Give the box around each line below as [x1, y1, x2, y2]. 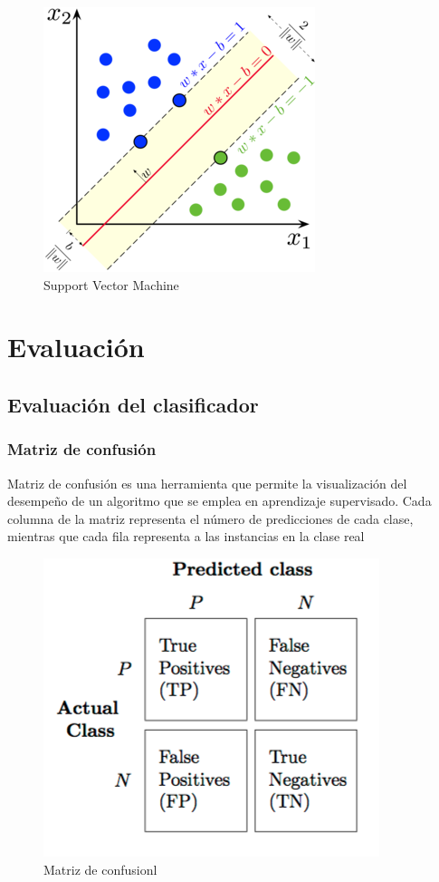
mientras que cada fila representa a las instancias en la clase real [7, 527, 365, 546]
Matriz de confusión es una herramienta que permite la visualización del [7, 473, 407, 492]
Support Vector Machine [43, 275, 179, 294]
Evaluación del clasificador [7, 390, 259, 418]
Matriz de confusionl [43, 859, 157, 878]
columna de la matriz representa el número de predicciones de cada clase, [7, 509, 414, 528]
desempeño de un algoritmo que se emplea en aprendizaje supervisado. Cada [7, 491, 432, 510]
